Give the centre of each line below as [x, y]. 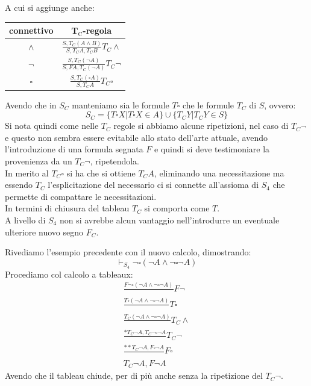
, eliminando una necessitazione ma [219, 173]
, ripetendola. [115, 161]
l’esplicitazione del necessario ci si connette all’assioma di [153, 185]
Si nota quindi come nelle [52, 126]
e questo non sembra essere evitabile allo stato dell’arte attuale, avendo [137, 137]
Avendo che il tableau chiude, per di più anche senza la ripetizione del [134, 375]
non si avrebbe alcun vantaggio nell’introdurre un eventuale [169, 220]
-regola [97, 30]
